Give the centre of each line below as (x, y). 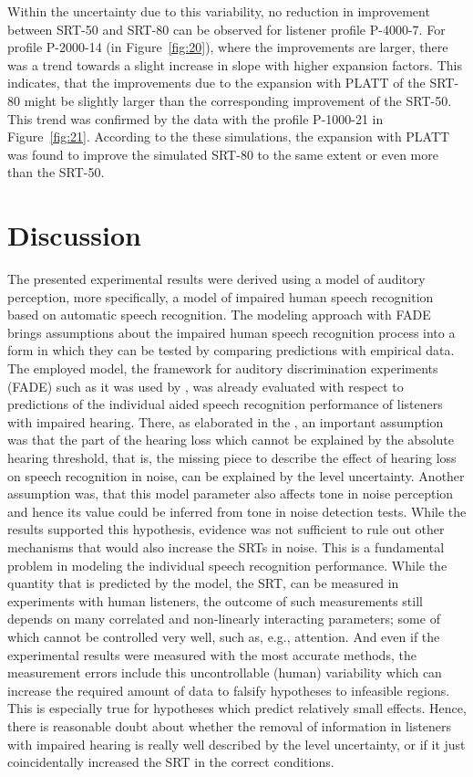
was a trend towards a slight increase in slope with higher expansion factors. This (235, 64)
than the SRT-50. (56, 172)
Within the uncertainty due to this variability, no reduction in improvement (219, 11)
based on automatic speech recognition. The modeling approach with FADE (219, 315)
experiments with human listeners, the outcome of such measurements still (215, 600)
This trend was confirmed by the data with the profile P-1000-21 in (195, 118)
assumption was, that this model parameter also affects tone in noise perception (231, 493)
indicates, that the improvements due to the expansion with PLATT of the (216, 83)
